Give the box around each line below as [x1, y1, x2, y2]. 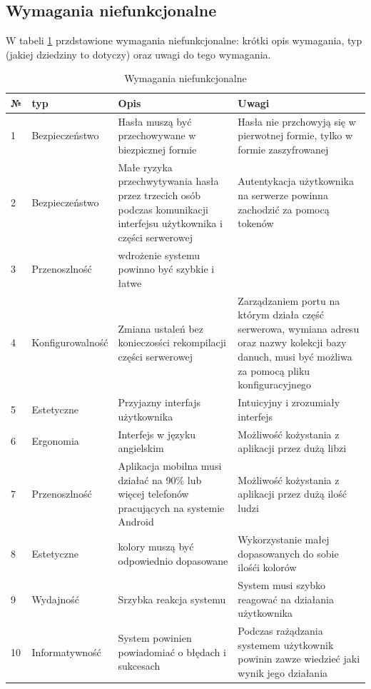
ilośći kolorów [238, 560, 297, 575]
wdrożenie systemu [118, 247, 200, 262]
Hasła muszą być [118, 114, 192, 129]
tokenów [238, 216, 274, 231]
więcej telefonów [118, 486, 189, 501]
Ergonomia [31, 433, 79, 448]
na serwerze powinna [238, 188, 328, 203]
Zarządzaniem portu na [238, 293, 340, 308]
